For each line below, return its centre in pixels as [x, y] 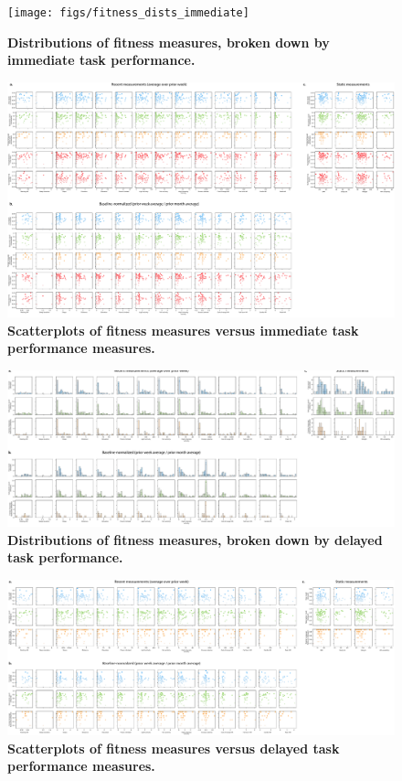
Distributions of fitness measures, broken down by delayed [195, 539]
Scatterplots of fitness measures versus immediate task [183, 330]
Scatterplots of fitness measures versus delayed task [174, 748]
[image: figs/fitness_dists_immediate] [128, 13]
